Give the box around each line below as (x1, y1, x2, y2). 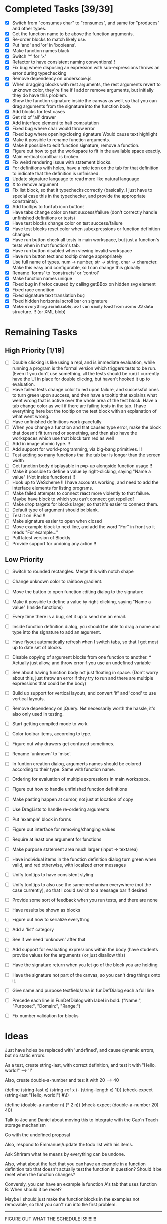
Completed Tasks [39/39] (5, 3, 113, 15)
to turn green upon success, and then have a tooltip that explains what (12, 392, 157, 398)
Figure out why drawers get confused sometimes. (12, 741, 115, 747)
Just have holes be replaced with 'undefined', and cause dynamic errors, (5, 1047, 155, 1053)
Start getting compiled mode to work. (12, 721, 89, 727)
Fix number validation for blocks (12, 1012, 79, 1019)
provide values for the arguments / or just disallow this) (12, 952, 126, 958)
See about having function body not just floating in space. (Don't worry (12, 669, 158, 675)
